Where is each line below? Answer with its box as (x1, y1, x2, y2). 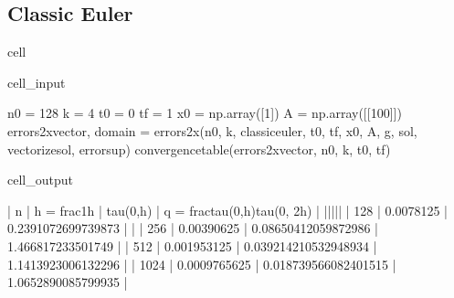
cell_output (7, 170, 73, 189)
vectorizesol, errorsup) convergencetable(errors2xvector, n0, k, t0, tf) (7, 139, 391, 158)
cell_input (7, 72, 66, 91)
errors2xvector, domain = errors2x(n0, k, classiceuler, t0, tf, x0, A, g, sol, (7, 121, 417, 140)
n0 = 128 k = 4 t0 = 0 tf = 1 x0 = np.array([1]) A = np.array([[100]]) (7, 103, 402, 122)
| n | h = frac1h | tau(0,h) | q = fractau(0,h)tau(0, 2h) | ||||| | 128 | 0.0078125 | (7, 200, 448, 219)
